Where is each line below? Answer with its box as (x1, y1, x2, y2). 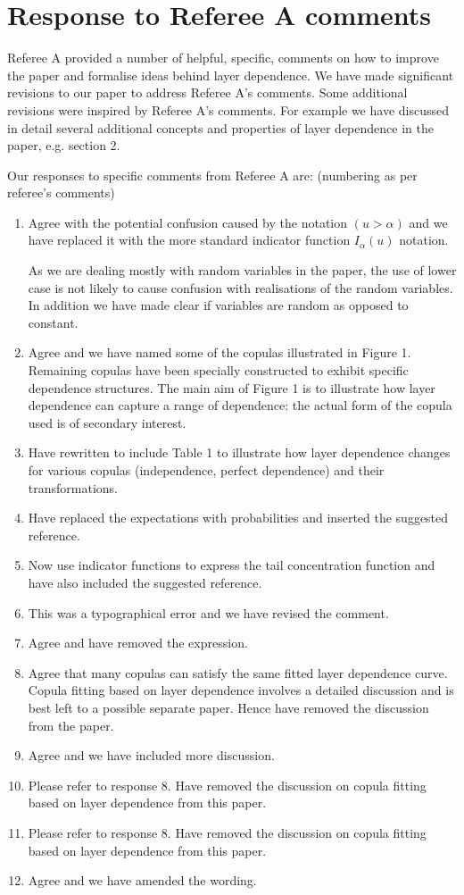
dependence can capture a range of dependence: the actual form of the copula (28, 396, 452, 414)
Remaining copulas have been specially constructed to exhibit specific (28, 361, 409, 380)
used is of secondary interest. (28, 413, 186, 431)
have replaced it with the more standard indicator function (28, 230, 351, 249)
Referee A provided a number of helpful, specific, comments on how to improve (7, 48, 439, 67)
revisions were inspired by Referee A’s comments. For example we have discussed (7, 100, 449, 119)
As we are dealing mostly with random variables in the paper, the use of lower (28, 261, 457, 280)
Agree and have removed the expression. (28, 633, 248, 652)
